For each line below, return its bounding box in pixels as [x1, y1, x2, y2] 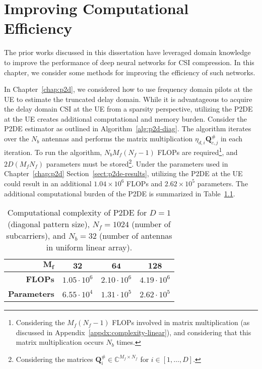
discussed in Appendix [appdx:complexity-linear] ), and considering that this [16, 327, 251, 337]
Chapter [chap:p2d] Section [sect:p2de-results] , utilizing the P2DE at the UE [4, 168, 243, 179]
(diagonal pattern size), [8, 218, 90, 230]
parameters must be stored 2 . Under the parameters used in [46, 157, 228, 169]
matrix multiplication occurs [16, 337, 104, 347]
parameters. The [197, 178, 248, 188]
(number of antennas [99, 230, 172, 242]
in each [220, 133, 243, 144]
